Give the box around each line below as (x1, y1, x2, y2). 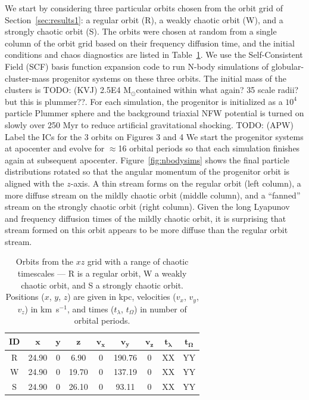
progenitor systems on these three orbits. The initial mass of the (52, 72, 287, 84)
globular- (271, 60, 304, 72)
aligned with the (5, 176, 64, 189)
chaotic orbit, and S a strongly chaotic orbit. (21, 278, 184, 291)
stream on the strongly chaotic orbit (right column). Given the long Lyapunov (5, 200, 290, 213)
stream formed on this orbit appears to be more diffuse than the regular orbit (5, 224, 288, 236)
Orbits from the (15, 255, 73, 268)
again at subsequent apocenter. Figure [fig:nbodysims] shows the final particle (5, 153, 289, 166)
